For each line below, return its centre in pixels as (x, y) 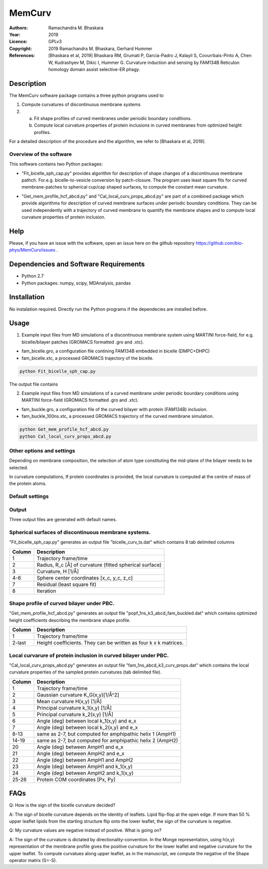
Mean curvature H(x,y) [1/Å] (69, 701)
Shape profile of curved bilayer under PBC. (62, 603)
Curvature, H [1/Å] (58, 571)
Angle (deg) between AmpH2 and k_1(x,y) (85, 773)
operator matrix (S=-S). (33, 860)
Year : (15, 34)
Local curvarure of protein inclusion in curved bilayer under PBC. (89, 655)
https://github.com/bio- (220, 243)
